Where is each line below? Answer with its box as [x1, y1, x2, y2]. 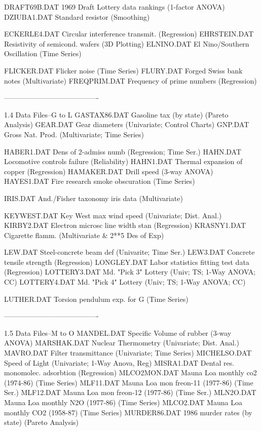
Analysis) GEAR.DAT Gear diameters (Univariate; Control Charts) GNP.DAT [4, 119, 249, 130]
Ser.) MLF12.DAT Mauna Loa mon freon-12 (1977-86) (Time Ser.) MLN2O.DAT [4, 387, 256, 398]
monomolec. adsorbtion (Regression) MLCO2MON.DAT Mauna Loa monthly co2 [4, 367, 257, 378]
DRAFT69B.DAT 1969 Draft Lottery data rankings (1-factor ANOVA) [4, 2, 225, 12]
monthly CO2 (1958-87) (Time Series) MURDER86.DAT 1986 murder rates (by [4, 407, 252, 417]
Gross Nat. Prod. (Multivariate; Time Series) [4, 129, 144, 139]
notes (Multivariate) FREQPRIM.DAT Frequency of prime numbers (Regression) [4, 75, 257, 86]
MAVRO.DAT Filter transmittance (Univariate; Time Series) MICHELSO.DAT [4, 347, 252, 358]
